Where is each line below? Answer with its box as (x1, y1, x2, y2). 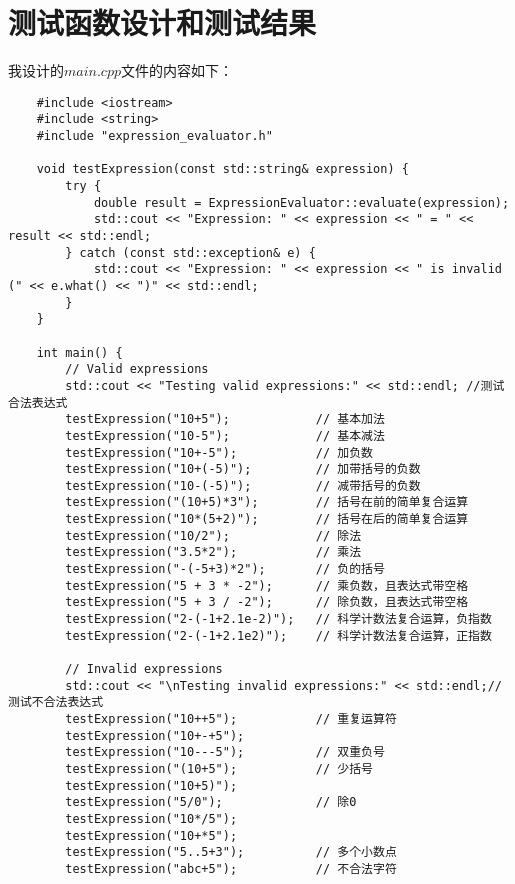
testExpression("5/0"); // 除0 (65, 795, 357, 810)
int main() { (36, 345, 123, 360)
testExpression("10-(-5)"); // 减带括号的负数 (65, 478, 421, 493)
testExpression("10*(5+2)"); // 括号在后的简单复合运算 (65, 512, 469, 527)
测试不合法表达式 (8, 695, 104, 710)
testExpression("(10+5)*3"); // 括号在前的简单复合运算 (65, 495, 469, 510)
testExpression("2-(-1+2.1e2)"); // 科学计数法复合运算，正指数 (65, 628, 492, 643)
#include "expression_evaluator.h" (36, 129, 273, 144)
